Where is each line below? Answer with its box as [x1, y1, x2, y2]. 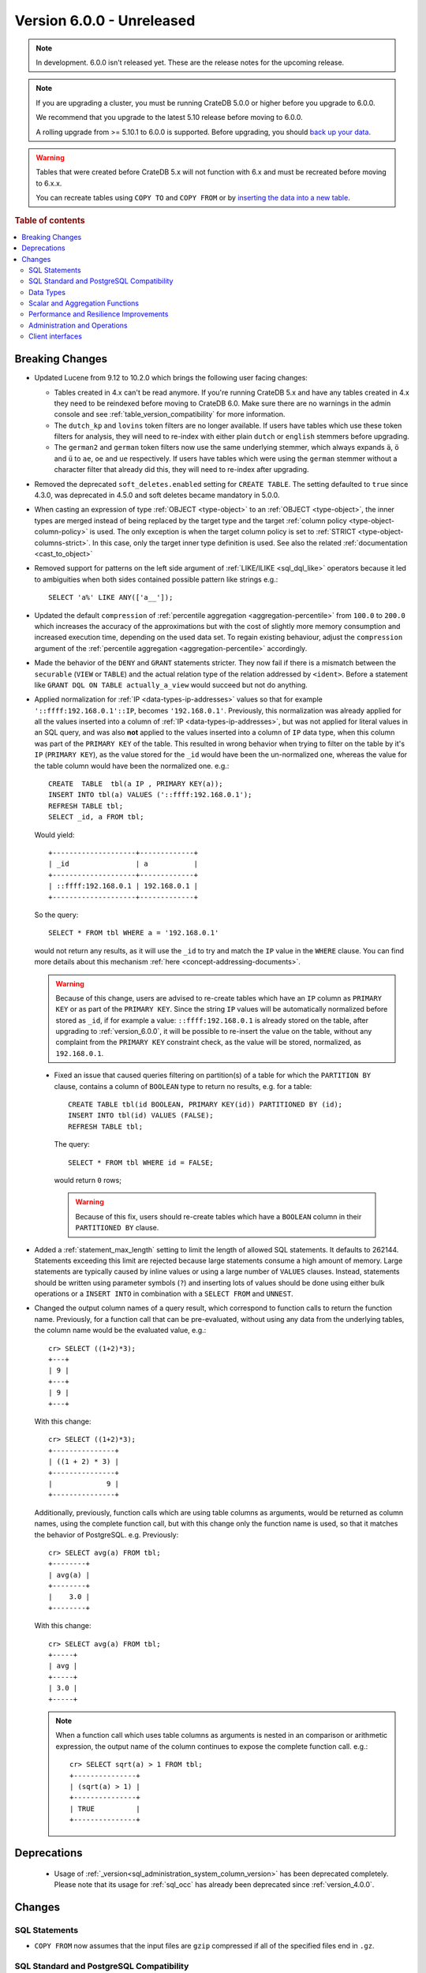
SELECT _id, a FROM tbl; [48, 813, 144, 822]
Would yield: [34, 829, 75, 840]
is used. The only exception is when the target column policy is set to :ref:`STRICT [89, 527, 357, 537]
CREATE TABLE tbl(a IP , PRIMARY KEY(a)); [48, 780, 224, 788]
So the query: [34, 910, 79, 919]
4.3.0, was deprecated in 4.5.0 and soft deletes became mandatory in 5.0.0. [34, 490, 280, 500]
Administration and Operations [28, 320, 128, 330]
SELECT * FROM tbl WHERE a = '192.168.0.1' [48, 928, 219, 938]
